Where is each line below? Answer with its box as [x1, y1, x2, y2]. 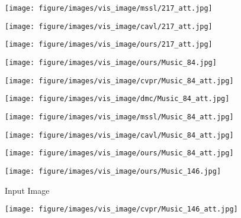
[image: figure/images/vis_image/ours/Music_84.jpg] [5, 58, 217, 67]
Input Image [5, 184, 50, 196]
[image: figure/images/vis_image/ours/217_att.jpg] [5, 40, 213, 49]
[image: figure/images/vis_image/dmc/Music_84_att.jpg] [5, 95, 230, 103]
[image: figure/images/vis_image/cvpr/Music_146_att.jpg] [5, 205, 238, 214]
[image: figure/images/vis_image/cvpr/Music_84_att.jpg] [5, 76, 234, 85]
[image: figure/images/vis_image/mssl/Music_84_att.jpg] [5, 112, 234, 121]
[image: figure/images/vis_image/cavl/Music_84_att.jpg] [5, 131, 234, 139]
